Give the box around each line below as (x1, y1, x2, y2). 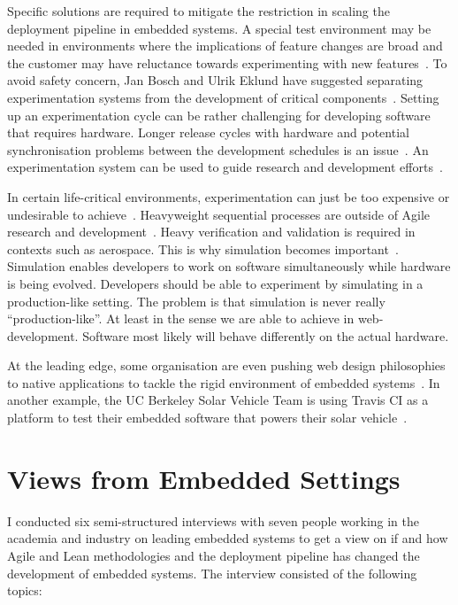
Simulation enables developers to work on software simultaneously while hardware (7, 257, 451, 275)
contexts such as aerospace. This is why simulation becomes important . (7, 239, 399, 258)
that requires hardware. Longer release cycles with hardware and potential (7, 123, 409, 142)
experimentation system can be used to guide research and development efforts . (7, 158, 443, 176)
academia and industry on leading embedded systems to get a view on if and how (7, 529, 448, 547)
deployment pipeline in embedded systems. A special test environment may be (7, 19, 431, 37)
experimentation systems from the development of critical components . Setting (7, 88, 439, 106)
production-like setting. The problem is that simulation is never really (7, 291, 385, 310)
